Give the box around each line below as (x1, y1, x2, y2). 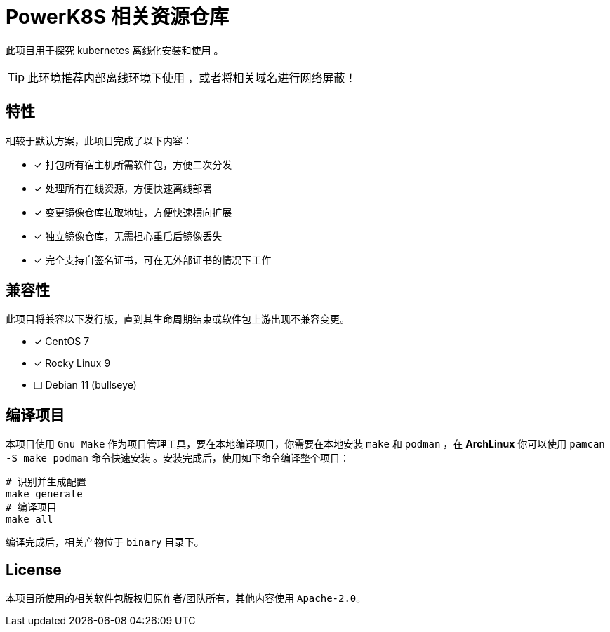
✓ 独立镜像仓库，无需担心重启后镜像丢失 (34, 229, 223, 242)
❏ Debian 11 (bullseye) (34, 379, 137, 391)
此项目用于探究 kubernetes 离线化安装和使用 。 (6, 43, 224, 56)
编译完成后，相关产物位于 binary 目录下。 (6, 536, 204, 549)
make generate (6, 488, 83, 500)
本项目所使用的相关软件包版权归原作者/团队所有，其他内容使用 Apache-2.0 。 (6, 592, 366, 605)
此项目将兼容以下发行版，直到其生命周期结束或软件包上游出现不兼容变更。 (6, 313, 350, 325)
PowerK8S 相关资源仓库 (6, 5, 229, 29)
